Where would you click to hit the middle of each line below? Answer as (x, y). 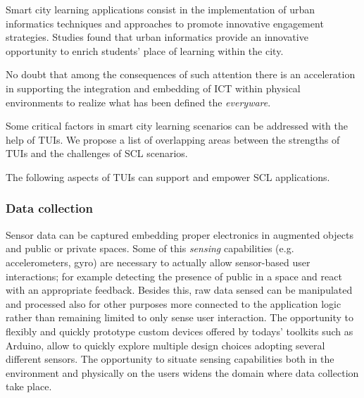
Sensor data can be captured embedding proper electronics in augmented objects (180, 234)
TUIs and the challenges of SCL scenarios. (97, 153)
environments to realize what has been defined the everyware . (138, 102)
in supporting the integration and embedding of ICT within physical (153, 88)
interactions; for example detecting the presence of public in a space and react (174, 276)
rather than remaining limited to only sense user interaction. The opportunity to (180, 317)
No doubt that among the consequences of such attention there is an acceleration (181, 74)
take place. (29, 386)
